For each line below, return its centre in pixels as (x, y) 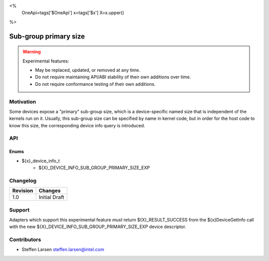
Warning (32, 52)
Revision (23, 191)
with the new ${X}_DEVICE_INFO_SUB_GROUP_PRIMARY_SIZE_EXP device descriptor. (98, 227)
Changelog (23, 181)
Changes (50, 191)
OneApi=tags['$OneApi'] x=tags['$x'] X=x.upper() (73, 13)
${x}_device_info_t (41, 161)
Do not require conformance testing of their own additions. (95, 84)
